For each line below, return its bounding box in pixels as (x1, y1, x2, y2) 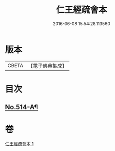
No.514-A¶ (5, 103, 38, 111)
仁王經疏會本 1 (5, 141, 34, 147)
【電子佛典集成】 (28, 62, 67, 69)
